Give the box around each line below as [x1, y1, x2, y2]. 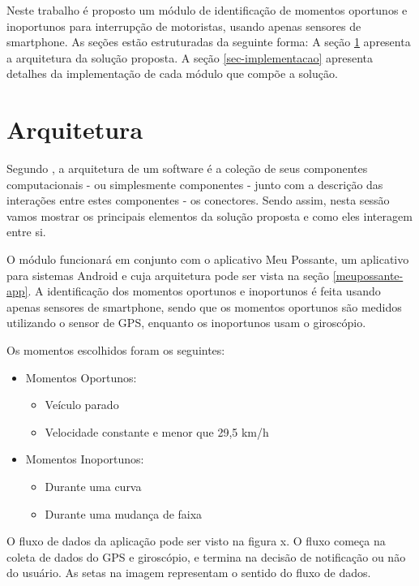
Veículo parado [45, 396, 119, 413]
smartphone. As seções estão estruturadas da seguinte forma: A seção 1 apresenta [6, 33, 411, 50]
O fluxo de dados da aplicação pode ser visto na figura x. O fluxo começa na [6, 532, 386, 549]
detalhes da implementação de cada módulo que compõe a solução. [6, 65, 338, 82]
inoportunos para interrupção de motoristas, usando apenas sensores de [6, 17, 361, 34]
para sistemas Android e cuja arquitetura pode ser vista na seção [6, 266, 330, 283]
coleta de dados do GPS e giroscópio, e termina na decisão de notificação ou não [6, 548, 406, 565]
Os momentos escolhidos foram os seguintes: [6, 342, 225, 359]
